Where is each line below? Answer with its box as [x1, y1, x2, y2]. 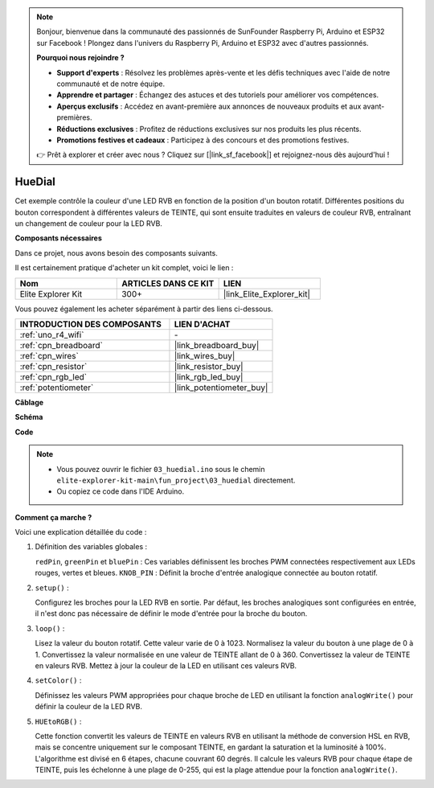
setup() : [35, 583, 69, 593]
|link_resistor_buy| [174, 360, 244, 371]
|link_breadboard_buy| [174, 339, 260, 351]
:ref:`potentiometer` [19, 382, 94, 393]
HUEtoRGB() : [35, 716, 82, 726]
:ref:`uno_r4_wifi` [19, 329, 84, 340]
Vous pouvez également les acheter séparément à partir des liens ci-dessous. [14, 304, 273, 314]
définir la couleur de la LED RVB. [35, 702, 142, 712]
